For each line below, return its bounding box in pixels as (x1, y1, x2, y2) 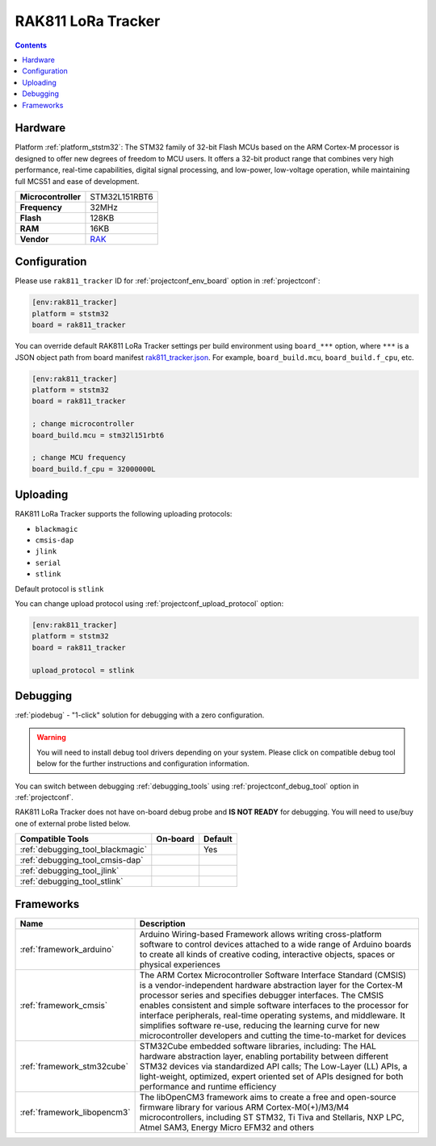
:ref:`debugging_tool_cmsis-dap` (19, 855, 145, 866)
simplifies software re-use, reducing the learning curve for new (139, 1019, 379, 1031)
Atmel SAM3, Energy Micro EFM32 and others (139, 1122, 315, 1133)
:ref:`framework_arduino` (19, 943, 115, 955)
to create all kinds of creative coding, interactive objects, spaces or (139, 948, 396, 960)
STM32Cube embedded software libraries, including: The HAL (139, 1040, 377, 1052)
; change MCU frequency (31, 453, 127, 462)
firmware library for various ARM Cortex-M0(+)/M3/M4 (139, 1102, 350, 1113)
